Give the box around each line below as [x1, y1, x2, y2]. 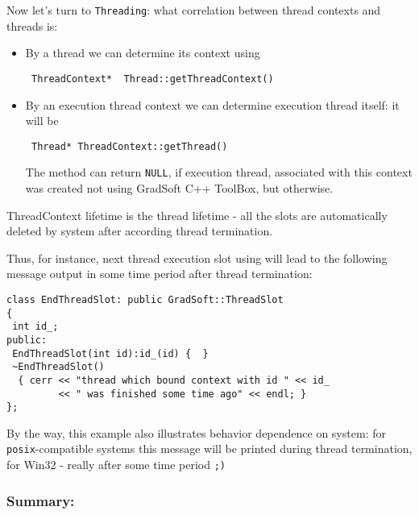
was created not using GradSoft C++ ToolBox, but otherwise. [25, 180, 334, 196]
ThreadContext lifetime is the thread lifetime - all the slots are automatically [6, 206, 388, 223]
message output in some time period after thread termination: [6, 265, 313, 282]
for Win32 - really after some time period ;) [6, 456, 226, 473]
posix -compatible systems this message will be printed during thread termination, [6, 440, 413, 457]
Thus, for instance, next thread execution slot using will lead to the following [6, 249, 388, 266]
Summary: [6, 490, 75, 510]
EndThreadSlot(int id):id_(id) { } [12, 347, 209, 359]
